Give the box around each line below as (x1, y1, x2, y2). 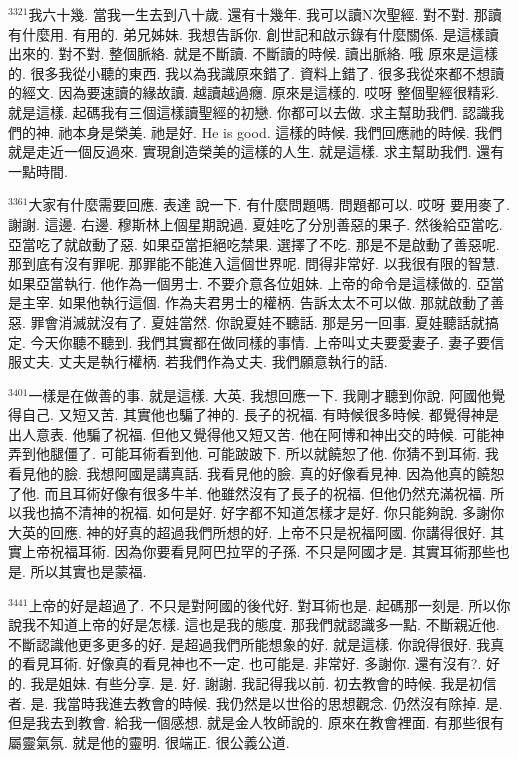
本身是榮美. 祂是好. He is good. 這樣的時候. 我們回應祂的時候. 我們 (72, 121, 503, 142)
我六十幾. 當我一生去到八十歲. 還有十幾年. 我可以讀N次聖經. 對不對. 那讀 (28, 4, 502, 24)
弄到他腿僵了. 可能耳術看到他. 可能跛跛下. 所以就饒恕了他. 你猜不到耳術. (8, 443, 481, 464)
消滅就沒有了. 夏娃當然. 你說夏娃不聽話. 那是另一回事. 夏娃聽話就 (58, 311, 485, 332)
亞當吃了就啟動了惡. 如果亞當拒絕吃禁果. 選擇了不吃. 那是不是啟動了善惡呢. (8, 233, 500, 254)
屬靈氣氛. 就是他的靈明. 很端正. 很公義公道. (8, 731, 290, 752)
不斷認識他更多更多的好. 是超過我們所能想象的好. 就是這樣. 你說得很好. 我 (8, 633, 491, 654)
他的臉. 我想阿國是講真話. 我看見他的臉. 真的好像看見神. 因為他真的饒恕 (35, 463, 505, 484)
